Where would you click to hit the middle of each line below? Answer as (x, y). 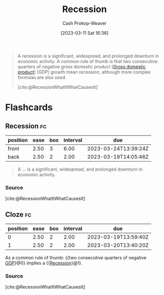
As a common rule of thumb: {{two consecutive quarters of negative (76, 258)
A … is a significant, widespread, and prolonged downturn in (80, 169)
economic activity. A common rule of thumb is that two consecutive (87, 61)
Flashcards (29, 107)
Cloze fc (18, 214)
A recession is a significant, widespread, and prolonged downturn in (88, 56)
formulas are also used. (42, 77)
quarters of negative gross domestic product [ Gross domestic (81, 66)
